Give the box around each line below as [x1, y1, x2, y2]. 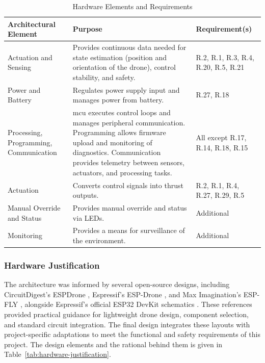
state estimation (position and [72, 51, 167, 62]
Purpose [72, 23, 102, 34]
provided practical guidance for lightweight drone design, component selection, [4, 309, 249, 320]
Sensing [8, 62, 31, 72]
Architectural [8, 18, 56, 29]
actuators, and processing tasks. [72, 167, 172, 177]
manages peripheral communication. [72, 117, 185, 127]
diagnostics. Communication [72, 147, 161, 158]
